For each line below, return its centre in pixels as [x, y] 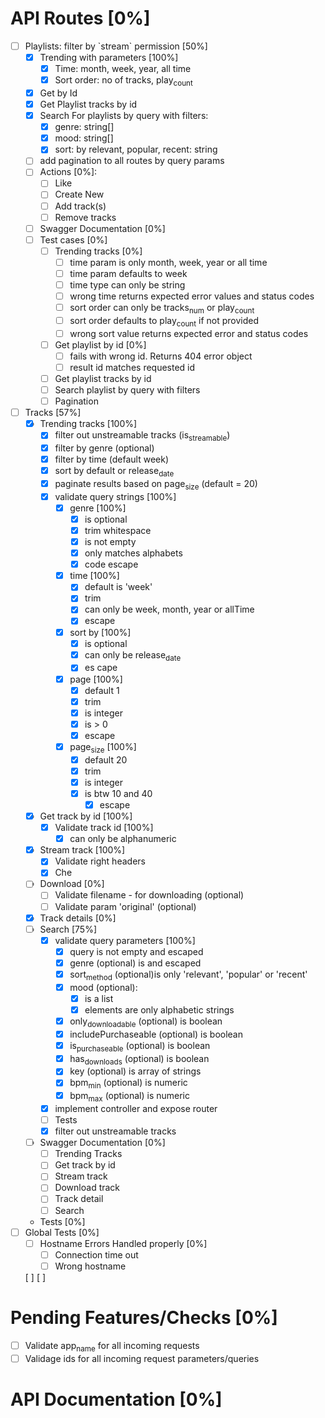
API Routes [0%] [80, 18]
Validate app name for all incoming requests [112, 1346]
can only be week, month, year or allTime [169, 609]
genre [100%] [98, 508]
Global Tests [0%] [62, 1232]
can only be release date [133, 655]
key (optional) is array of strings [135, 1071]
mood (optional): [103, 987]
